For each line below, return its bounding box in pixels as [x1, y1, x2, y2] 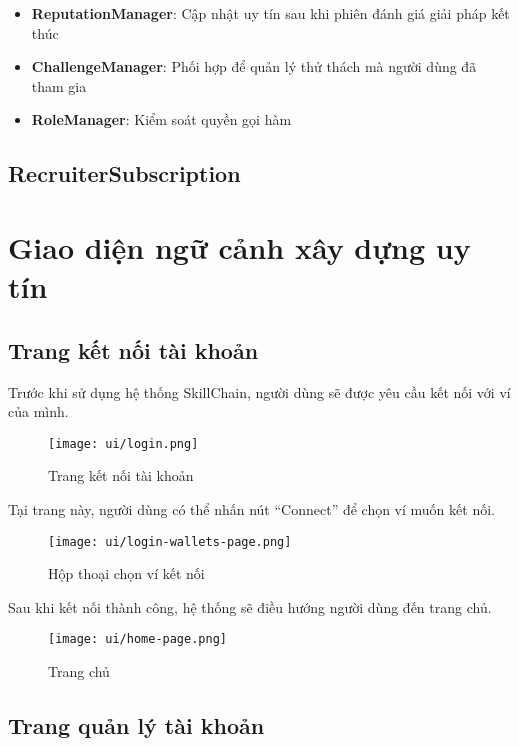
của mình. [8, 401, 69, 422]
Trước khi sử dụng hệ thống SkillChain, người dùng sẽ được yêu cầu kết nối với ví [8, 381, 511, 402]
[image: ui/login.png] [48, 436, 199, 451]
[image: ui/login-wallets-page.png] [48, 534, 292, 549]
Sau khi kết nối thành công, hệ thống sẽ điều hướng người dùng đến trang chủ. [8, 596, 492, 617]
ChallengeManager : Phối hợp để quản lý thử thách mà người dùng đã [31, 56, 477, 77]
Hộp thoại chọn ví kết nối [48, 563, 205, 584]
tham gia [31, 75, 87, 96]
